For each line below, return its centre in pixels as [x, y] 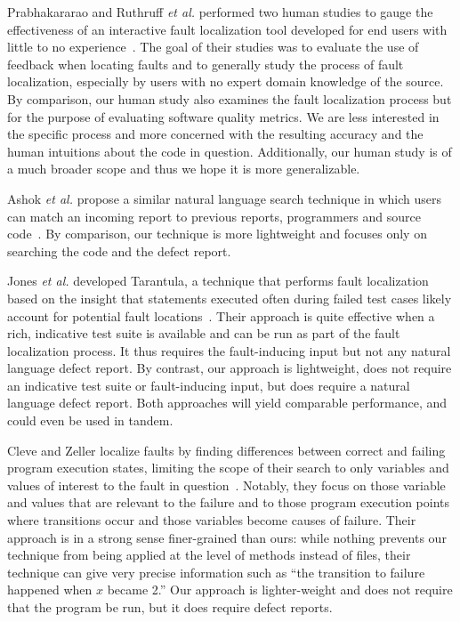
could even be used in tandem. [90, 420]
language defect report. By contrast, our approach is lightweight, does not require [230, 368]
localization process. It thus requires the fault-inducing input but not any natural [229, 350]
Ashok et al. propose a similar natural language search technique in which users [224, 198]
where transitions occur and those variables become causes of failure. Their [212, 520]
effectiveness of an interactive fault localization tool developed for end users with [227, 29]
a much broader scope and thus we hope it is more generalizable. [184, 169]
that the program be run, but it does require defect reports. [170, 607]
